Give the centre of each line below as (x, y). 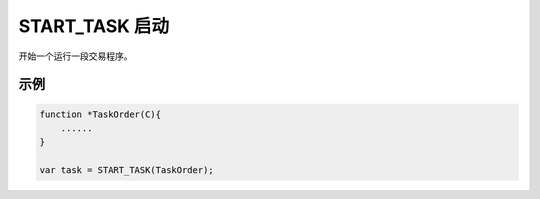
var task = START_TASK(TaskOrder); (126, 170)
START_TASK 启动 (94, 26)
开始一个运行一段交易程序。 (75, 56)
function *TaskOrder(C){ (100, 114)
